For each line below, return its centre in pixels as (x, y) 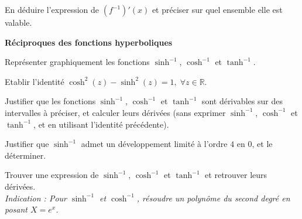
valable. (18, 22)
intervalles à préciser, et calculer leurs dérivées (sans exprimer (115, 112)
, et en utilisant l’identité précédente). (101, 124)
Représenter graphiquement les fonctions (77, 62)
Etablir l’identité (35, 81)
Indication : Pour (36, 198)
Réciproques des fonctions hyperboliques (89, 42)
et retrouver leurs (236, 175)
